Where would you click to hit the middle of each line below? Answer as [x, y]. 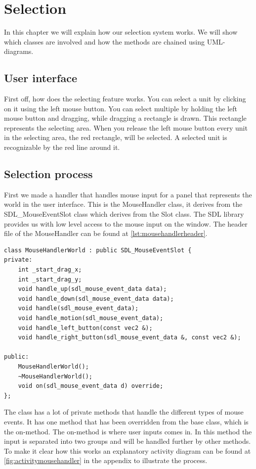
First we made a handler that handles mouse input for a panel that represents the [128, 194]
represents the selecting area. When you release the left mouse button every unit [126, 127]
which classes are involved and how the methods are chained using [105, 41]
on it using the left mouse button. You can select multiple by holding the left [121, 108]
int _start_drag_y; [50, 279]
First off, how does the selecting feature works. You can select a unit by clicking [125, 99]
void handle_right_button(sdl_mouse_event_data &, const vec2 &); [129, 338]
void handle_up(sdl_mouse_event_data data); [92, 289]
